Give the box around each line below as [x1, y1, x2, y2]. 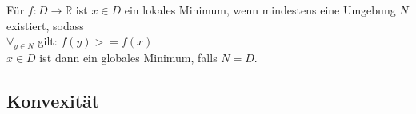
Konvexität [6, 88, 100, 112]
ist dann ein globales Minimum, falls [39, 49, 218, 65]
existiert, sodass [6, 17, 84, 33]
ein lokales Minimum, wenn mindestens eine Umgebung [124, 2, 396, 18]
